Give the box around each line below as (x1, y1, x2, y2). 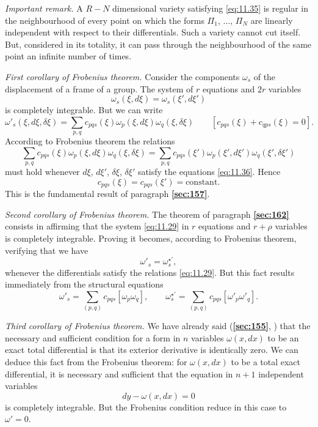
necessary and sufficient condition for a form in (5, 331, 181, 344)
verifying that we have (5, 243, 89, 256)
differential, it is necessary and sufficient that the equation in (5, 367, 233, 380)
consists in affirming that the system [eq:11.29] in (5, 220, 189, 232)
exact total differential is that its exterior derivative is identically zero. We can (5, 343, 298, 356)
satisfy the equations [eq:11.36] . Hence (137, 165, 281, 178)
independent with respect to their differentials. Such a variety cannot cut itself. (5, 26, 301, 39)
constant (186, 177, 218, 187)
